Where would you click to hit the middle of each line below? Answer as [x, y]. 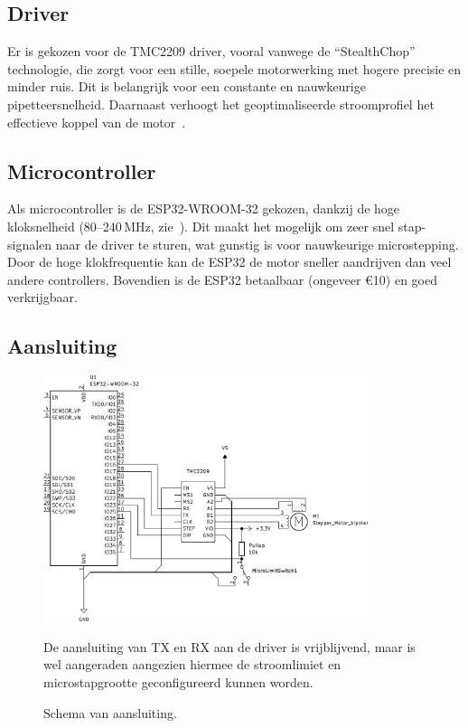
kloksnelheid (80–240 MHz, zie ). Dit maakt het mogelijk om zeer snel [201, 226]
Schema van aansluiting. [110, 712]
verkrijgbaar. [42, 297]
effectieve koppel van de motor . [97, 122]
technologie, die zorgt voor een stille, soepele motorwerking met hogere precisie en [234, 68]
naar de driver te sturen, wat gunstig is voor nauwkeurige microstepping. [257, 244]
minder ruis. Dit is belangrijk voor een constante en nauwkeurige [187, 86]
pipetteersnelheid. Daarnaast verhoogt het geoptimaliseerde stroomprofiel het [221, 104]
